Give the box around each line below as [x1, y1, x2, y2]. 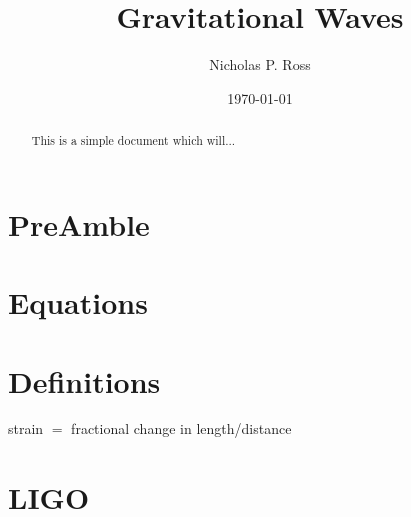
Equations [8, 282, 148, 323]
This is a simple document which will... [31, 132, 236, 149]
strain [8, 418, 44, 439]
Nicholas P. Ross [209, 54, 311, 75]
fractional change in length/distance [71, 418, 292, 439]
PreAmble [8, 203, 150, 244]
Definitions [8, 360, 161, 401]
